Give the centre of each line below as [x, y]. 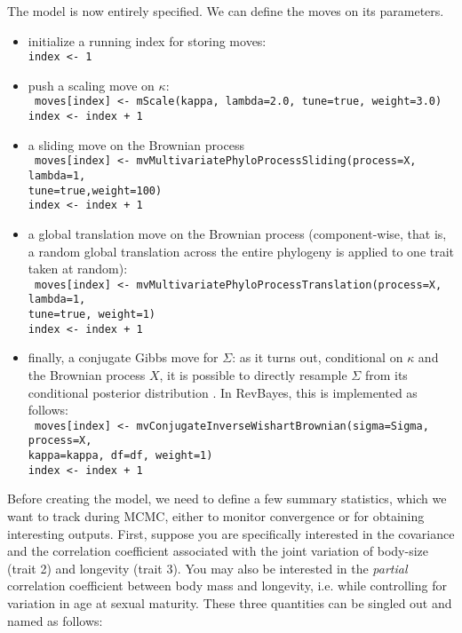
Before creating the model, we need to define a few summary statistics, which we [227, 498]
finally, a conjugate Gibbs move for [123, 357]
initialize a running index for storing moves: [147, 40]
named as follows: [55, 620]
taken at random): [78, 269]
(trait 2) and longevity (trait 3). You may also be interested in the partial [207, 568]
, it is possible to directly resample [253, 374]
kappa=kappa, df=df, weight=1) [120, 456]
